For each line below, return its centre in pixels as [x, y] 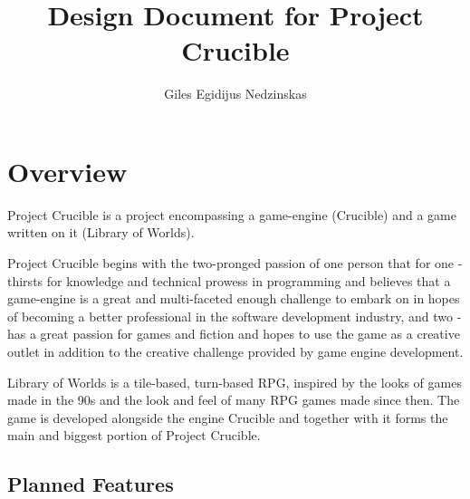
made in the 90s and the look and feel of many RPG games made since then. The [234, 400]
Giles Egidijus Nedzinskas [235, 94]
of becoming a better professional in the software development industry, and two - [235, 316]
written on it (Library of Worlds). [101, 232]
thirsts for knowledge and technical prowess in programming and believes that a [229, 280]
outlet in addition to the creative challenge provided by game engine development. [235, 351]
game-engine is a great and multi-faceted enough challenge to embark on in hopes [234, 298]
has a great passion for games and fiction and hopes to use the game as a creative [234, 334]
